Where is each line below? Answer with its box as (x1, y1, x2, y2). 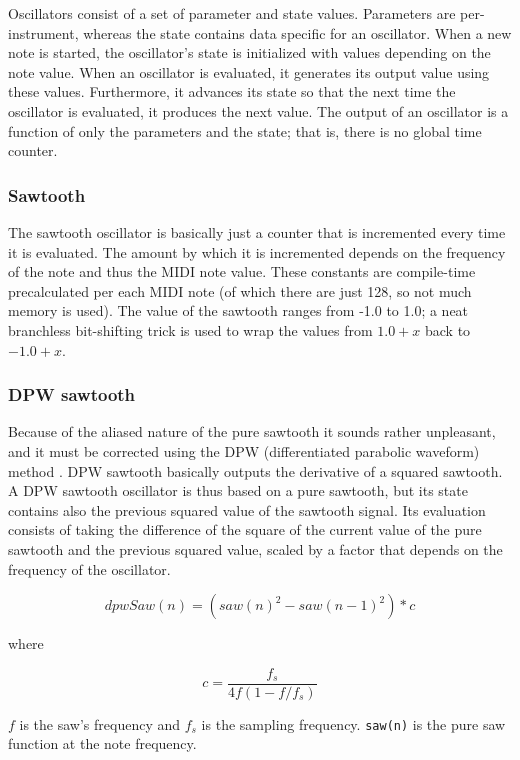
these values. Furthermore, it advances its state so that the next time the (8, 81, 456, 102)
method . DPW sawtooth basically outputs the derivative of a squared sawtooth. (8, 460, 503, 481)
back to (424, 319, 471, 340)
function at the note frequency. (8, 733, 197, 754)
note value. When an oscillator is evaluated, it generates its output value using (8, 61, 490, 82)
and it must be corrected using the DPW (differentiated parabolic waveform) (8, 440, 480, 461)
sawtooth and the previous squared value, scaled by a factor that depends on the (8, 538, 503, 559)
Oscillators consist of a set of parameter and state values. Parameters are (8, 3, 456, 23)
